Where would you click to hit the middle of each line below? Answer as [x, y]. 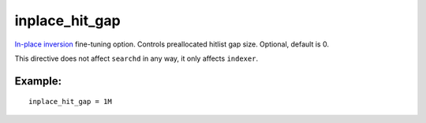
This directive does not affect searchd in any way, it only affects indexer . [136, 58]
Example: [38, 81]
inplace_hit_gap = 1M [70, 102]
